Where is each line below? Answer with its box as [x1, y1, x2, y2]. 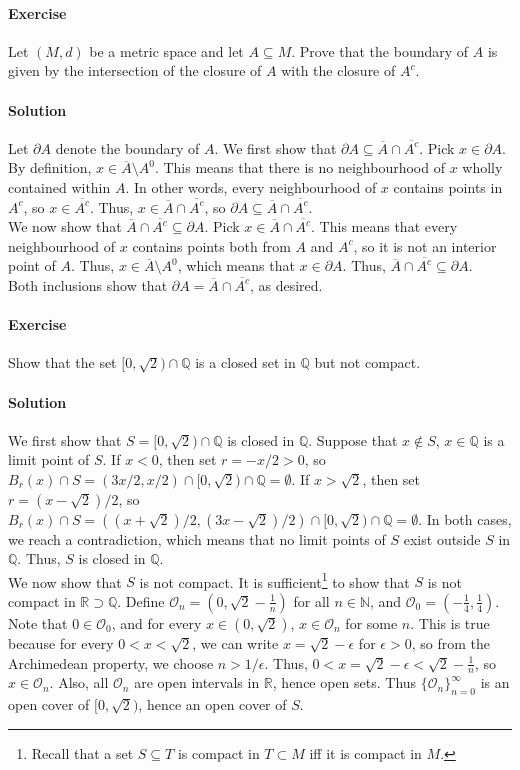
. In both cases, [418, 508, 512, 529]
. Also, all [49, 672, 109, 693]
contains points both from [132, 235, 291, 256]
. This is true [410, 612, 490, 633]
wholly [462, 157, 503, 178]
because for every [8, 632, 114, 653]
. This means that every [311, 216, 458, 237]
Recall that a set [31, 742, 134, 763]
